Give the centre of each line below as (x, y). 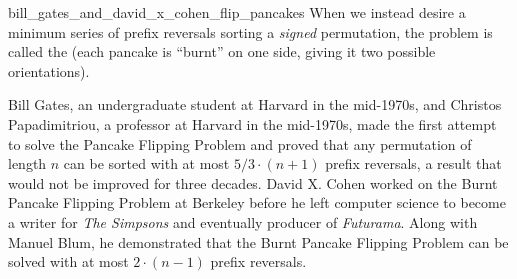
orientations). (49, 70)
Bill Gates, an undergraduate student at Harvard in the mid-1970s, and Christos (255, 104)
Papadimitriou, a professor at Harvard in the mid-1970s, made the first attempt (252, 123)
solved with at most (68, 261)
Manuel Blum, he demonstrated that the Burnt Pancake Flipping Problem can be (258, 241)
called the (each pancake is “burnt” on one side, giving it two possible (222, 51)
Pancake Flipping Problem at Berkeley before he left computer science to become (257, 202)
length (27, 163)
